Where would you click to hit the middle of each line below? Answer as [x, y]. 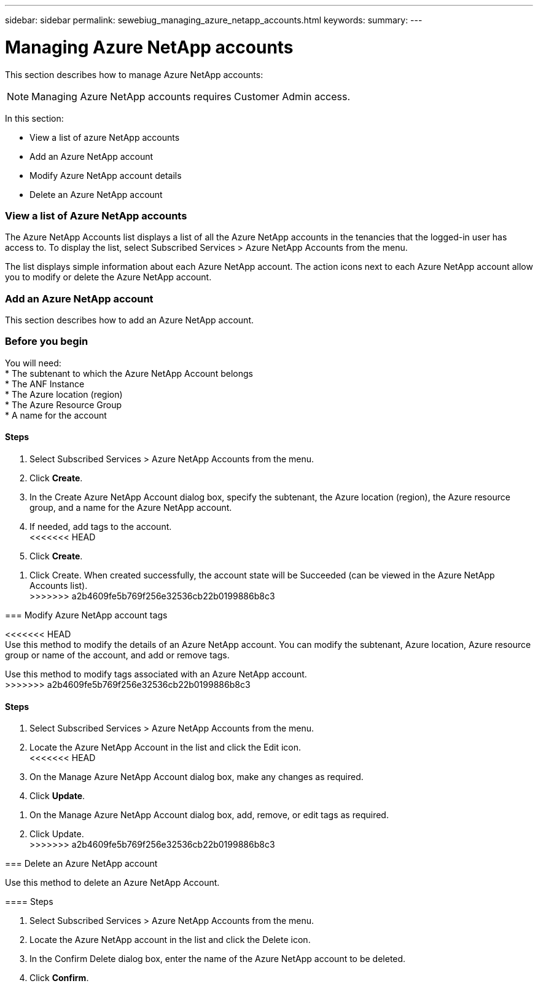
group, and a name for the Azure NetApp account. [131, 507]
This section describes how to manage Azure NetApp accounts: [134, 74]
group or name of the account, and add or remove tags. [117, 655]
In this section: [34, 118]
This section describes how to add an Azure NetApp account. [129, 320]
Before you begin [47, 341]
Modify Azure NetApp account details [106, 175]
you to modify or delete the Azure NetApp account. [108, 277]
